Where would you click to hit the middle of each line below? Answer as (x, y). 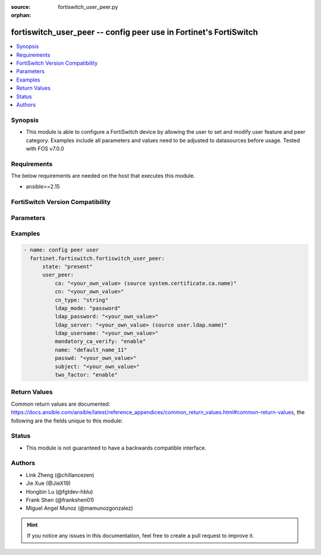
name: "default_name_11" (91, 350)
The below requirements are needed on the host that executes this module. (103, 176)
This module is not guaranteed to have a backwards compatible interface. (116, 448)
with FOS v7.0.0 (45, 148)
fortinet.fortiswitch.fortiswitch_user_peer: (97, 258)
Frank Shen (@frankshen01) (60, 500)
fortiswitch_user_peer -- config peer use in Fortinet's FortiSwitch (135, 32)
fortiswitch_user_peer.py (88, 7)
